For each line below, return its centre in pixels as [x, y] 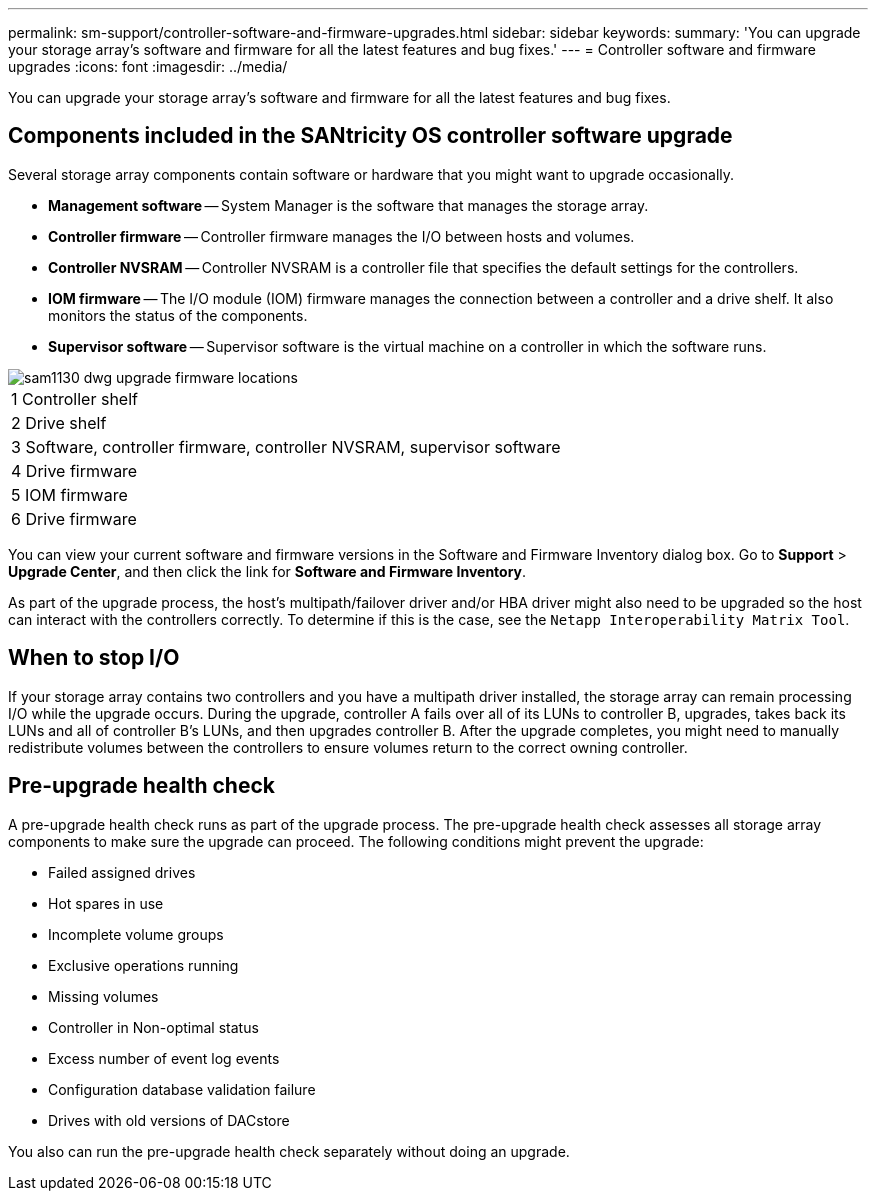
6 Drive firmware [74, 518]
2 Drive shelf [59, 422]
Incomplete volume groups [136, 934]
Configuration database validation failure [182, 1089]
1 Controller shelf [74, 398]
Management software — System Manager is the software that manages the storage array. [348, 205]
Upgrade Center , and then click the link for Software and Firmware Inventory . [267, 571]
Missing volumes [103, 996]
